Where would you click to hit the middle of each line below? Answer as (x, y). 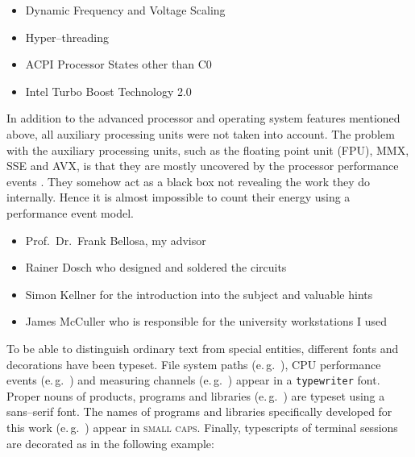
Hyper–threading (67, 37)
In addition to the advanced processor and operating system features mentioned (203, 118)
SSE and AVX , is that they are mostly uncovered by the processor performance (203, 166)
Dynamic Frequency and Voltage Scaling (125, 10)
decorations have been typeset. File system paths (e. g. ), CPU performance (194, 364)
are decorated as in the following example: (110, 443)
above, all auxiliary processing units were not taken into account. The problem (201, 133)
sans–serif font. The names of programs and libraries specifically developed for (199, 411)
